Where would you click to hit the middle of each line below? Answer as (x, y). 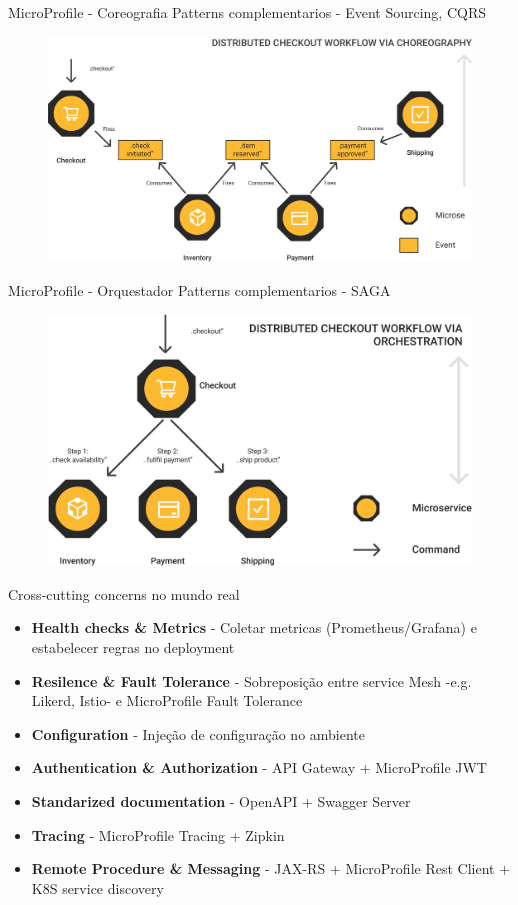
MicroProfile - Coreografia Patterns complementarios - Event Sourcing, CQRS (247, 12)
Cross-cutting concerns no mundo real (124, 593)
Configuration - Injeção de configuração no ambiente (198, 733)
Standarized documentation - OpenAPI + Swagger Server (221, 800)
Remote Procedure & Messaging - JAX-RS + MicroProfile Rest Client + (271, 868)
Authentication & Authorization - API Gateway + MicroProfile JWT (259, 767)
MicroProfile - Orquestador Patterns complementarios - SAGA (199, 289)
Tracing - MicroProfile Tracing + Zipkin (158, 834)
